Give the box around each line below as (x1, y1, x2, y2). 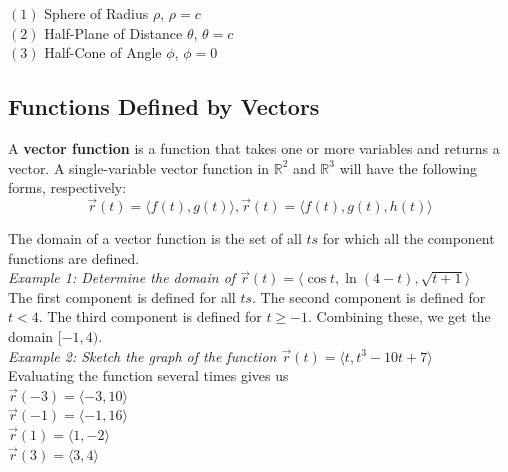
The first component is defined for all (8, 286, 236, 307)
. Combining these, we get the (308, 306, 491, 327)
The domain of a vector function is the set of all (8, 227, 302, 248)
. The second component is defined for (252, 286, 486, 307)
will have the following (339, 157, 477, 178)
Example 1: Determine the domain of (8, 267, 236, 288)
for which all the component (322, 227, 495, 248)
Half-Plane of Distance (44, 22, 183, 43)
